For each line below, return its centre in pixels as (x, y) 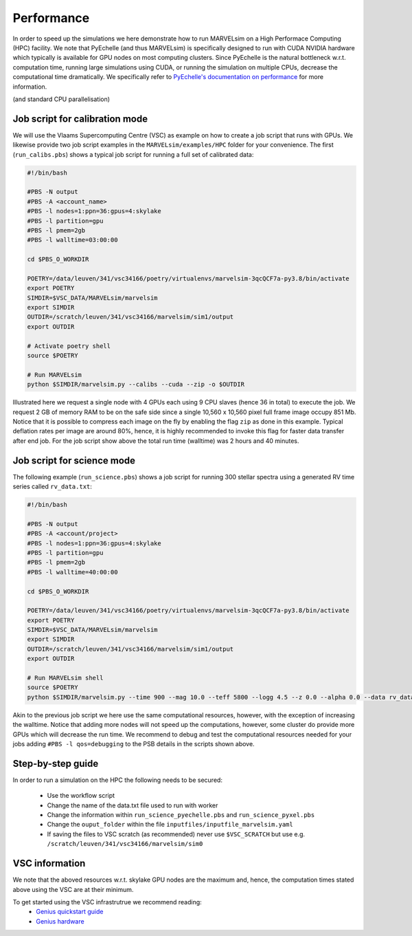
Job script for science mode (74, 460)
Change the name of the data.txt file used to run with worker (133, 805)
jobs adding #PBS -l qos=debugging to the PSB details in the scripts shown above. (134, 743)
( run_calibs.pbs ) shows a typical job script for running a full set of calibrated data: (133, 154)
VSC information (49, 863)
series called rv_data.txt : (53, 486)
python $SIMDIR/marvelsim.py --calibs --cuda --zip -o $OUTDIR (136, 384)
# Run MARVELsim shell (65, 678)
